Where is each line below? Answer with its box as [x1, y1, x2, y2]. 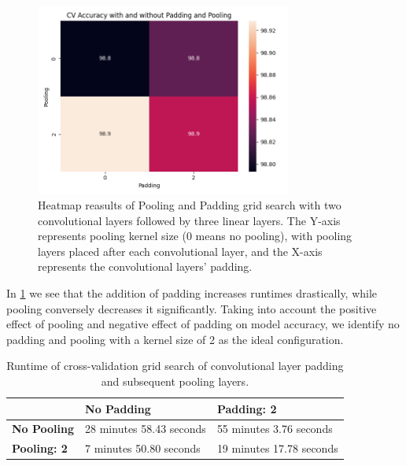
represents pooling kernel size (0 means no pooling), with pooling [38, 227, 352, 244]
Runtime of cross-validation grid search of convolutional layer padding [6, 357, 344, 374]
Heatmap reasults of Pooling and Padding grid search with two [38, 197, 341, 213]
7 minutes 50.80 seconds [85, 440, 201, 457]
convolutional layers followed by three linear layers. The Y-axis [38, 212, 341, 228]
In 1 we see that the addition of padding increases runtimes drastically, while [6, 285, 378, 301]
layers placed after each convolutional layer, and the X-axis [38, 242, 323, 259]
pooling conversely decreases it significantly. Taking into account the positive [6, 300, 377, 316]
